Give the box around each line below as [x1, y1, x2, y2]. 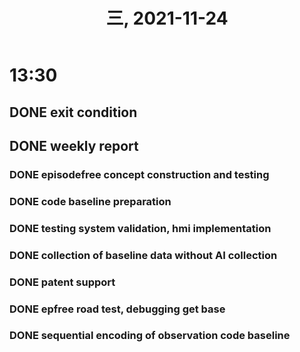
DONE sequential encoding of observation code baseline [9, 329, 291, 343]
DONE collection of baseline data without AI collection [9, 248, 278, 262]
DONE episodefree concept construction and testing [9, 167, 270, 181]
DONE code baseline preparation [9, 194, 172, 208]
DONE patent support [9, 275, 116, 289]
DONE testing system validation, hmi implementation [9, 221, 272, 235]
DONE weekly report [9, 137, 139, 154]
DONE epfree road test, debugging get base [9, 302, 226, 316]
